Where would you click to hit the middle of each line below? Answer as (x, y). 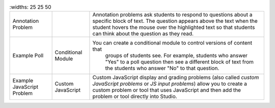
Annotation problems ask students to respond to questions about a (172, 15)
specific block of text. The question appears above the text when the (175, 21)
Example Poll (28, 56)
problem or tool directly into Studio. (135, 96)
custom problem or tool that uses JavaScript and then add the (167, 90)
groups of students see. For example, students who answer (176, 56)
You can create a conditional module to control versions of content (172, 43)
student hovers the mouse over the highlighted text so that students (174, 27)
